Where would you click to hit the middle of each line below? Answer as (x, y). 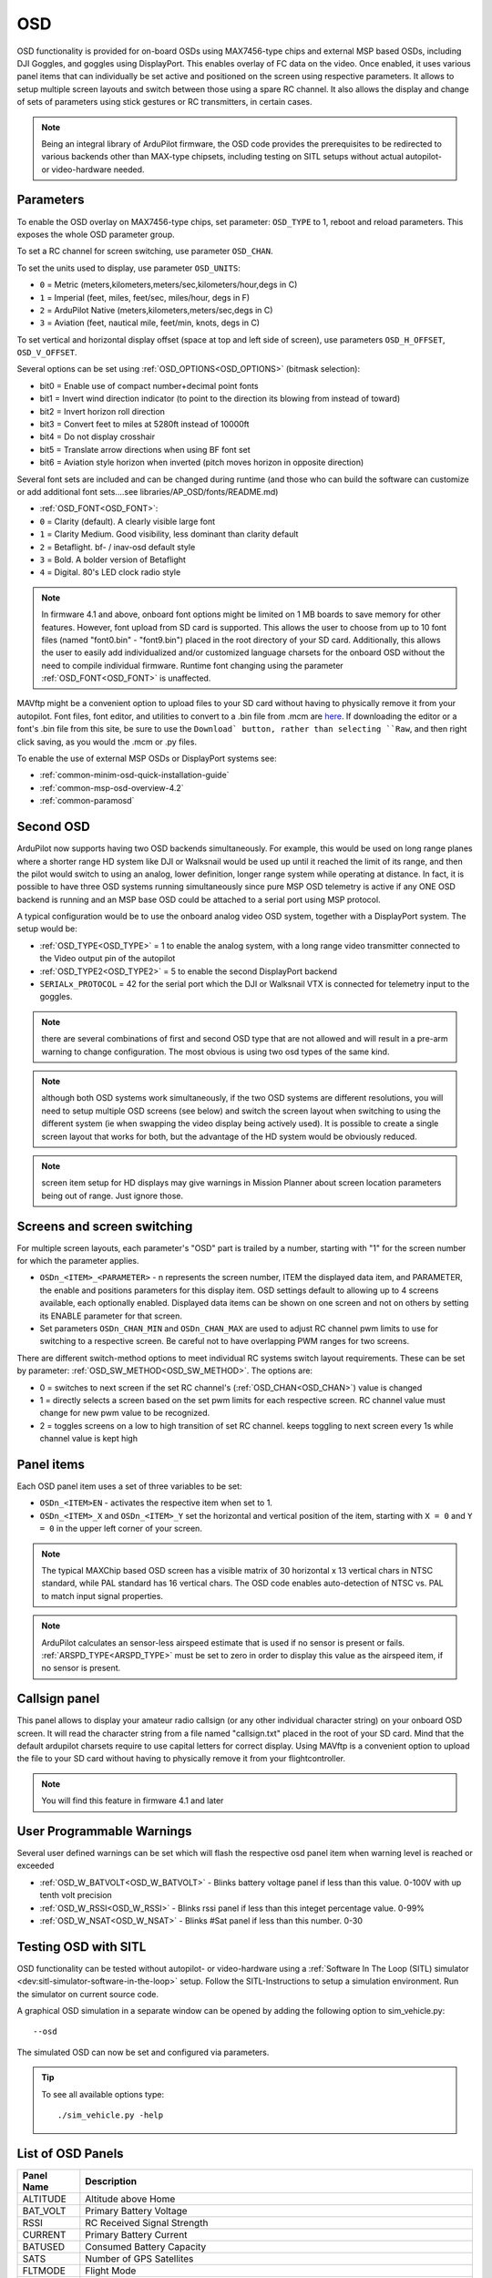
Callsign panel (58, 1699)
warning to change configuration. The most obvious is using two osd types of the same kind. (215, 1052)
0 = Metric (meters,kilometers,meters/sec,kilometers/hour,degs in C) (169, 285)
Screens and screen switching (105, 1226)
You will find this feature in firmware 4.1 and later (133, 1801)
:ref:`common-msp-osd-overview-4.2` (112, 787)
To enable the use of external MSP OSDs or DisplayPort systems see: (147, 759)
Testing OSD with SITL (82, 1947)
